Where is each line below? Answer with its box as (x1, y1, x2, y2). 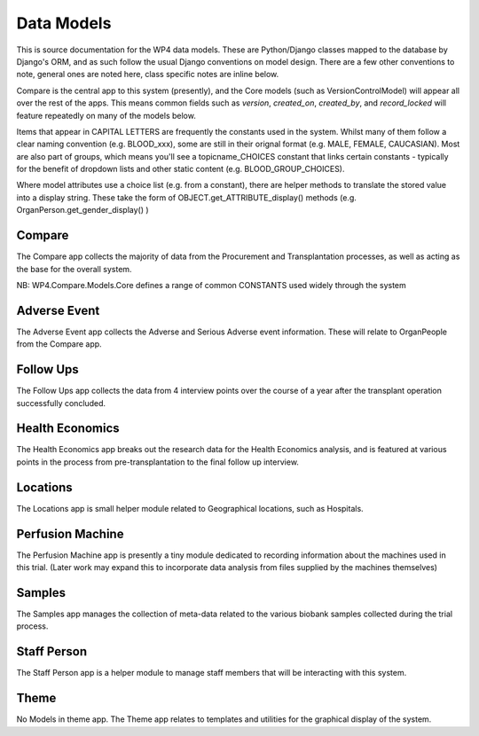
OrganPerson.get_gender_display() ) (16, 205, 150, 215)
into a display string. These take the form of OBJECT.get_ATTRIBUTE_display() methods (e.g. (16, 192, 357, 203)
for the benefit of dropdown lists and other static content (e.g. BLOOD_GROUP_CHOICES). (16, 164, 345, 175)
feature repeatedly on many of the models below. (16, 110, 197, 121)
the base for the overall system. (16, 263, 132, 274)
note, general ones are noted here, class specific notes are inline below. (16, 69, 279, 80)
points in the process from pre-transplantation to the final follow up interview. (16, 457, 299, 467)
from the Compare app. (16, 339, 102, 349)
